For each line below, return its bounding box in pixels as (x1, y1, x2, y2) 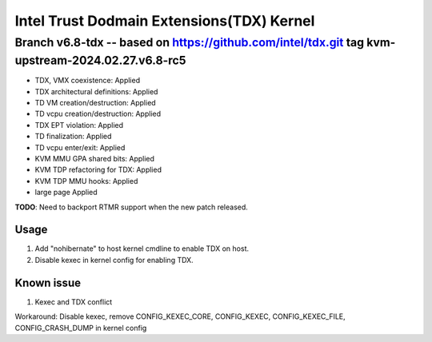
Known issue (14, 276, 82, 289)
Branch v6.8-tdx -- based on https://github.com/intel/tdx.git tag (14, 35, 364, 50)
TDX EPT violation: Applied (34, 120, 124, 129)
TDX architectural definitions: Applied (34, 86, 158, 96)
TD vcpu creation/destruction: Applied (34, 109, 162, 119)
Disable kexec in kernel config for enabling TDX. (34, 255, 194, 264)
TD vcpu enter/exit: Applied (34, 142, 126, 152)
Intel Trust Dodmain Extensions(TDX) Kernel (14, 12, 315, 30)
